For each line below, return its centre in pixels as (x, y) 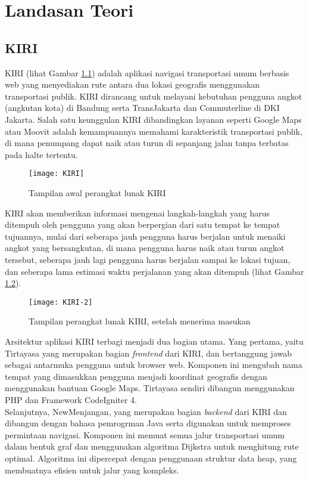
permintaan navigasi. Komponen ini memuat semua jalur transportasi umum (145, 434)
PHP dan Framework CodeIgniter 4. (71, 399)
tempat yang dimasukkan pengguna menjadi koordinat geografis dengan (136, 376)
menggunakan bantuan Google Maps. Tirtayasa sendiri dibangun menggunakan (150, 388)
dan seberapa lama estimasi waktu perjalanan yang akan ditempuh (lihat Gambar (154, 271)
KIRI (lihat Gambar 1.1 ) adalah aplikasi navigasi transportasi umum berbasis (147, 72)
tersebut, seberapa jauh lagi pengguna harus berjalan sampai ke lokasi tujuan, (148, 259)
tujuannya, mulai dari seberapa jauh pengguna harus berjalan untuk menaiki (145, 236)
